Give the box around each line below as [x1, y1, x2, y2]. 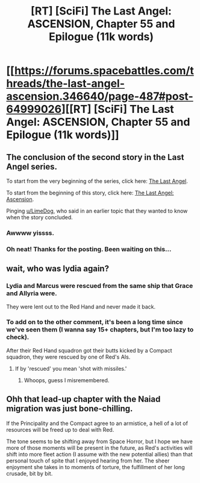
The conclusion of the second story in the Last [6, 152, 184, 162]
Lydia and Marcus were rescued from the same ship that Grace [6, 282, 193, 290]
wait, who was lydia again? [6, 264, 110, 274]
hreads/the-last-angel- [6, 77, 125, 91]
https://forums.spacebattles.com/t [14, 64, 194, 78]
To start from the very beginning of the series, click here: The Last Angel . [6, 178, 189, 185]
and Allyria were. [6, 289, 57, 298]
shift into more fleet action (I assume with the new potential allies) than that [6, 450, 193, 458]
